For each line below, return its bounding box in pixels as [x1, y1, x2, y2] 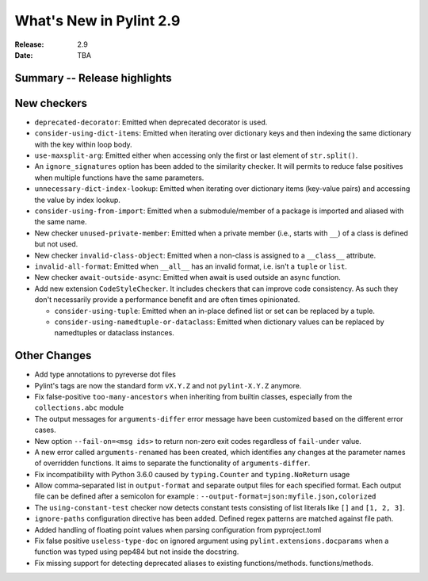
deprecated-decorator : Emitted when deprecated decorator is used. [34, 117, 268, 127]
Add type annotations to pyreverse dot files [34, 369, 176, 380]
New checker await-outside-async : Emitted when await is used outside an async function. [34, 273, 341, 282]
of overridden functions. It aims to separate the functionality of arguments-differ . [34, 458, 311, 468]
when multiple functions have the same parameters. [34, 173, 204, 182]
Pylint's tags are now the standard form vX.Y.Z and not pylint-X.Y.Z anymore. [34, 380, 302, 390]
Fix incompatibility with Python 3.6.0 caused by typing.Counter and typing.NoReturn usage [34, 469, 350, 479]
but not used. [34, 239, 78, 249]
